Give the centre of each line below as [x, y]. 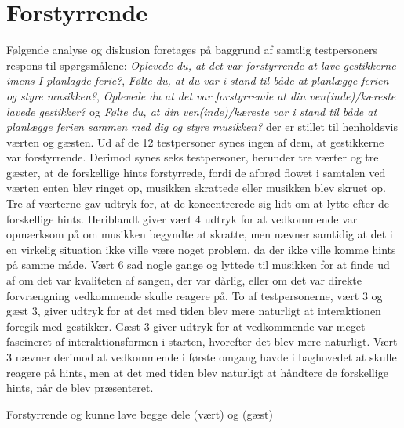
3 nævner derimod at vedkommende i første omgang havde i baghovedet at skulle [202, 357]
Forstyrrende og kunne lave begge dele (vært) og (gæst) [140, 413]
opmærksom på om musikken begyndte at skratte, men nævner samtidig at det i [200, 234]
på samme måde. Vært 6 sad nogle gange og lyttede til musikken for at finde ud [198, 265]
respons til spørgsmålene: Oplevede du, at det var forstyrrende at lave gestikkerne [201, 65]
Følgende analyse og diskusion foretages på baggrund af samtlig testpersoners [192, 50]
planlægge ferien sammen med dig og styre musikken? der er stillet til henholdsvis [202, 127]
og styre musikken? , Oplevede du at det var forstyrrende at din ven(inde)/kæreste [201, 95]
